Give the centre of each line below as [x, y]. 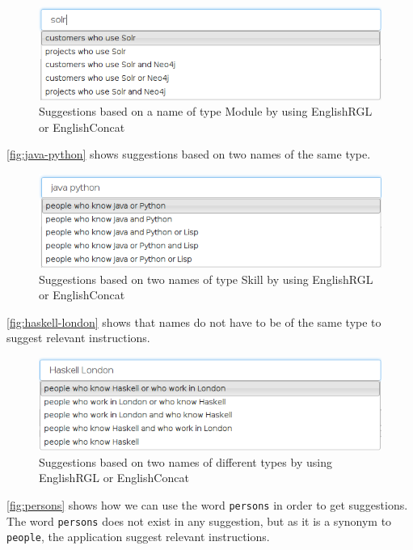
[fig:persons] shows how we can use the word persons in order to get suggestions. [207, 505]
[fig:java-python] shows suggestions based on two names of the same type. [189, 154]
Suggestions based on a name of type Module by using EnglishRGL [206, 111]
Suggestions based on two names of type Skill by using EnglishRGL [206, 279]
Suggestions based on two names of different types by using [185, 461]
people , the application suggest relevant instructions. [138, 537]
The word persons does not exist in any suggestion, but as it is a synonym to [199, 520]
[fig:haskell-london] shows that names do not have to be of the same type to [194, 322]
